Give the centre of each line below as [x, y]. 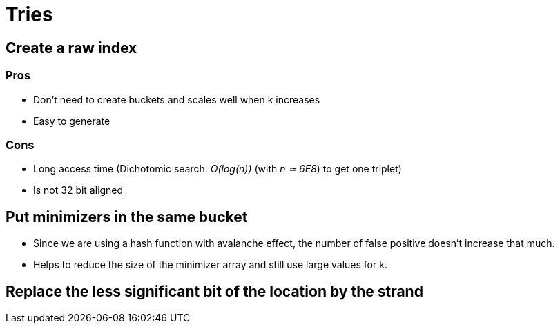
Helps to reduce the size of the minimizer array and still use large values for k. [210, 265]
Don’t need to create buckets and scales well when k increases [177, 99]
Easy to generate [72, 121]
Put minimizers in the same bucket [127, 217]
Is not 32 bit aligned [78, 190]
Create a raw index [71, 48]
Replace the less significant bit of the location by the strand [214, 291]
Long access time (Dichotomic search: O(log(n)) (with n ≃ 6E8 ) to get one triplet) [218, 169]
